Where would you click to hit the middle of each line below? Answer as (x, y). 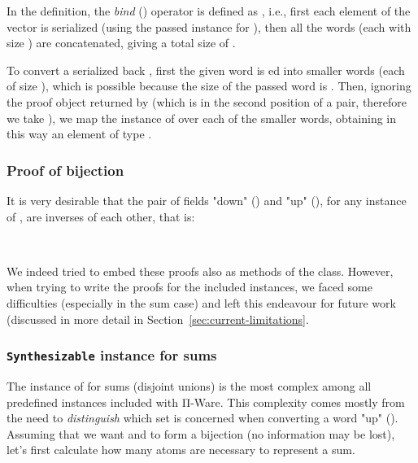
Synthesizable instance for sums (112, 355)
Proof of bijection (65, 170)
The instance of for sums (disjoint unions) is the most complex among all (189, 385)
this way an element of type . (79, 134)
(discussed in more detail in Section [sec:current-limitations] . (158, 319)
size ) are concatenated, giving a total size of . (121, 43)
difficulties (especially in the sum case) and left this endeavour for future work (201, 302)
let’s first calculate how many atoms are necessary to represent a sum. (181, 450)
